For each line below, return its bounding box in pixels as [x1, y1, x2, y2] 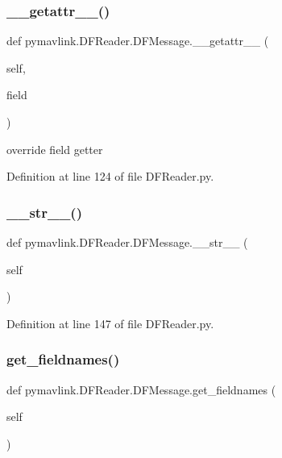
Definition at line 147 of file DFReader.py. [6, 314, 214, 331]
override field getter [6, 140, 103, 157]
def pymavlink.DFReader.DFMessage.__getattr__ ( [6, 32, 269, 49]
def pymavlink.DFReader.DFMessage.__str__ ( [6, 234, 248, 250]
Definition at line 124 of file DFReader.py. [6, 168, 214, 185]
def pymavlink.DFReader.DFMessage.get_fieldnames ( [6, 381, 276, 398]
